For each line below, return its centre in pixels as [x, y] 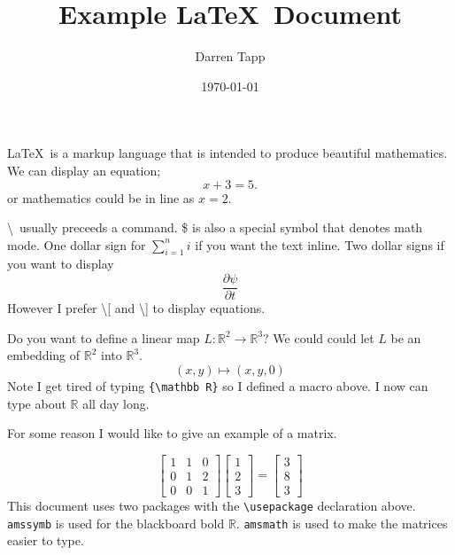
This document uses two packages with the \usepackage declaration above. [212, 505]
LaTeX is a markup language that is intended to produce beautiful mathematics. [227, 153]
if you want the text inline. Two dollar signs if [320, 244]
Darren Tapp [230, 56]
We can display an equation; [84, 170]
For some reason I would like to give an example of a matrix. [172, 433]
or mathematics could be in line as [101, 197]
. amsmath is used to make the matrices [342, 523]
